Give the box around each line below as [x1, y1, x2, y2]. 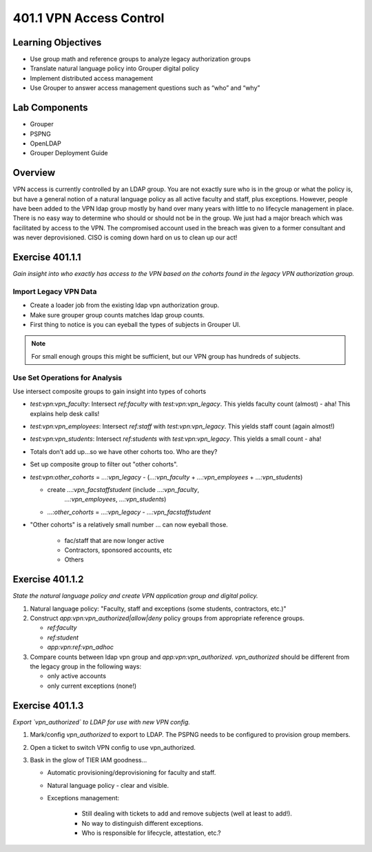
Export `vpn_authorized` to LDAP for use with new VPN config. [12, 717, 191, 726]
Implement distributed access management [30, 74, 154, 82]
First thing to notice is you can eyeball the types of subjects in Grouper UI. [30, 321, 241, 328]
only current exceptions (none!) [47, 682, 137, 690]
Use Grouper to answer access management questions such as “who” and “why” [30, 83, 260, 92]
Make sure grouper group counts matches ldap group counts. [30, 310, 205, 319]
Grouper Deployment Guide [30, 149, 108, 157]
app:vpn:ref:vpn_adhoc [47, 643, 114, 651]
